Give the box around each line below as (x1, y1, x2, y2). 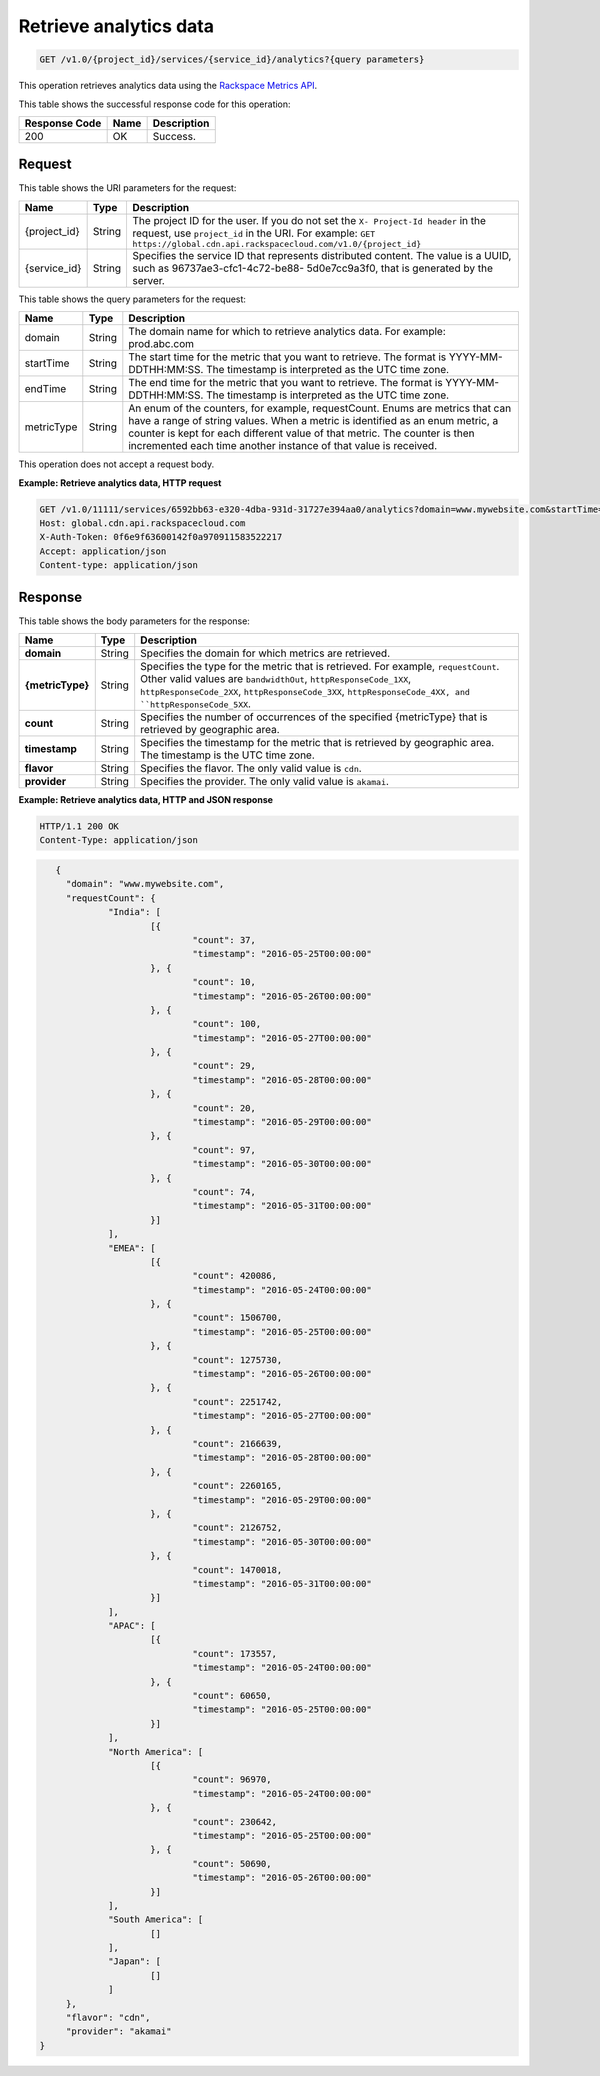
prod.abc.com (128, 337, 195, 351)
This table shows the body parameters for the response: (18, 615, 250, 627)
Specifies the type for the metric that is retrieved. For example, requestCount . (140, 660, 500, 674)
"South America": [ (108, 1914, 204, 1925)
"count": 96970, (192, 1774, 272, 1785)
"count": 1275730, (192, 1354, 283, 1365)
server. (132, 273, 165, 287)
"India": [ (108, 906, 162, 918)
